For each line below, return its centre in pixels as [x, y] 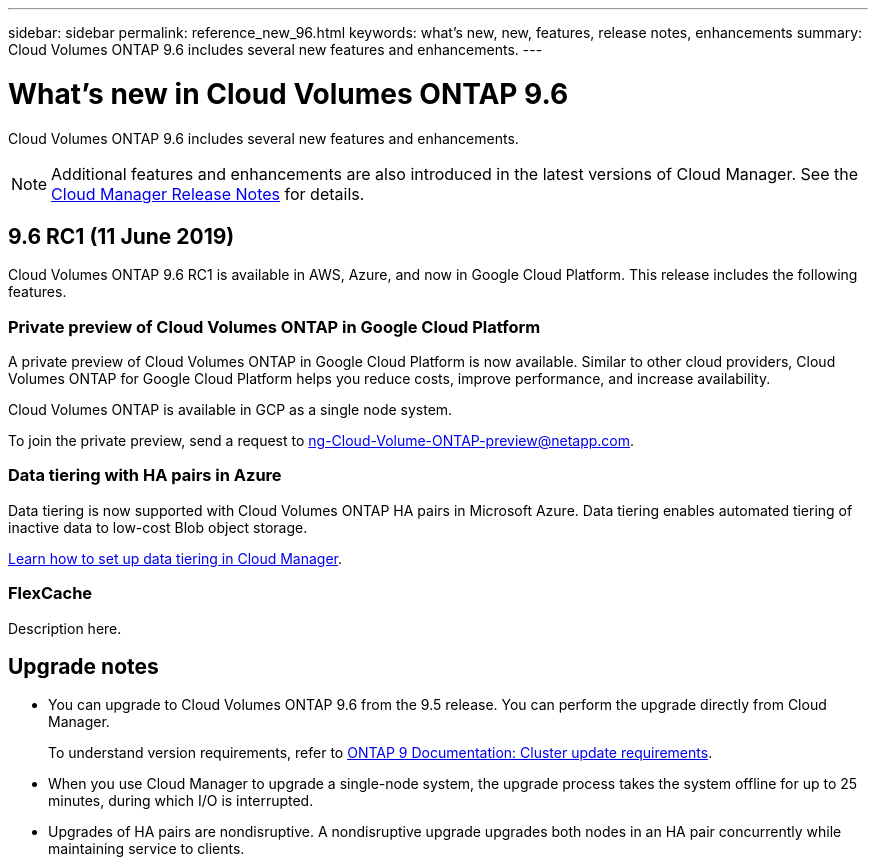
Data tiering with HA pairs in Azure [145, 475]
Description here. [65, 628]
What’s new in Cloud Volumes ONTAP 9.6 [288, 93]
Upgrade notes [83, 667]
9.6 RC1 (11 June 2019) [121, 236]
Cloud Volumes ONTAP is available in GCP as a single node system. [230, 410]
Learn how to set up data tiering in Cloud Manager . [175, 558]
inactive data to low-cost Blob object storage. [158, 527]
